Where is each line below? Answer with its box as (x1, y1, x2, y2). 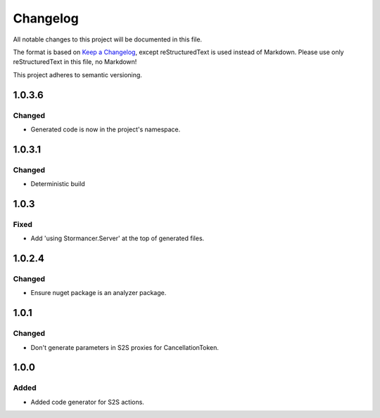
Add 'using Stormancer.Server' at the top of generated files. (30, 234, 205, 242)
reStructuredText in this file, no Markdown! (13, 58, 137, 66)
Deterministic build (30, 180, 86, 188)
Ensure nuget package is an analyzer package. (30, 289, 167, 297)
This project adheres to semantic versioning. (13, 70, 142, 79)
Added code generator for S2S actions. (30, 398, 144, 406)
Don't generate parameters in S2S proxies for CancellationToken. (30, 343, 220, 351)
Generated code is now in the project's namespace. (30, 125, 181, 133)
